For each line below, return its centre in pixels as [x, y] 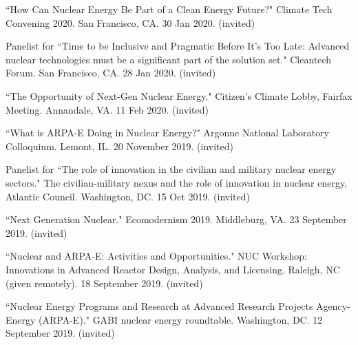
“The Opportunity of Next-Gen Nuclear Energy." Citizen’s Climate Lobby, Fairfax [179, 95]
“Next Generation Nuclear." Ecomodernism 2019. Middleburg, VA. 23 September [176, 219]
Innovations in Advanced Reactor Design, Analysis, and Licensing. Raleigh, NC [173, 269]
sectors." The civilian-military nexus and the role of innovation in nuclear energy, [177, 182]
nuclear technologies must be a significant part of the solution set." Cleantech [169, 59]
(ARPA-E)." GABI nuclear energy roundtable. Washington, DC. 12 [181, 319]
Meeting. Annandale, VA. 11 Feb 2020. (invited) [107, 109]
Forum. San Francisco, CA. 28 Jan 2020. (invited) [111, 73]
